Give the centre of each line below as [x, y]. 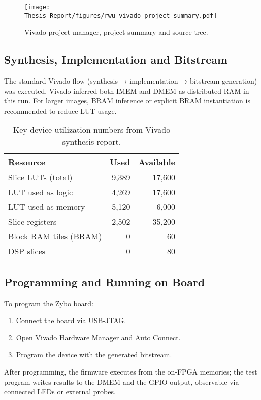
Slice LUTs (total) [40, 177]
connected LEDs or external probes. [60, 392]
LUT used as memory [47, 207]
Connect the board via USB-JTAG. [71, 320]
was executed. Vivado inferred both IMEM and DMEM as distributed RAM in [127, 90]
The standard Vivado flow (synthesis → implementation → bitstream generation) [131, 81]
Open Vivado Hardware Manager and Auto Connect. [98, 337]
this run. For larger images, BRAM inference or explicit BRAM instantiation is [127, 101]
